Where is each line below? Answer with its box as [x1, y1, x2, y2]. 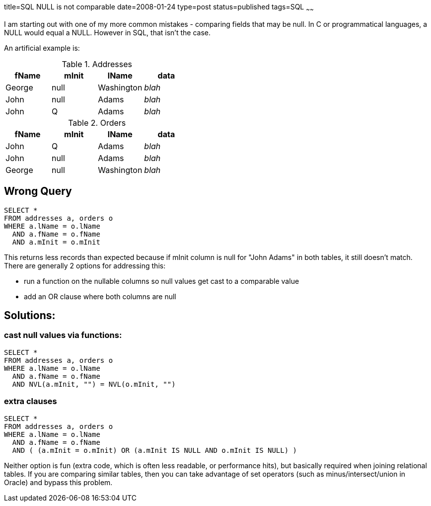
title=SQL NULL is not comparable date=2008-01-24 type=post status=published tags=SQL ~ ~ [4, 2, 314, 13]
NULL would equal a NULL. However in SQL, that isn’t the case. [4, 28, 211, 37]
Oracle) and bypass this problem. [4, 478, 113, 487]
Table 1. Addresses [62, 59, 133, 69]
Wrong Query [4, 185, 72, 198]
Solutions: [4, 309, 56, 322]
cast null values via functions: [4, 330, 122, 340]
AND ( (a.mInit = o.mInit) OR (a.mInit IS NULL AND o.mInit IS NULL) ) [12, 446, 297, 454]
